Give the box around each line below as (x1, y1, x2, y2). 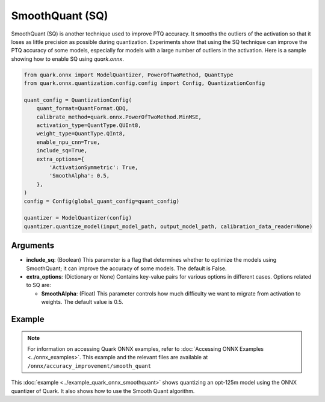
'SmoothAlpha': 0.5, (49, 172, 110, 179)
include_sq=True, (36, 147, 88, 154)
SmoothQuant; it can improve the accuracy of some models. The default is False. (26, 265, 227, 272)
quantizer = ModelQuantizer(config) (23, 214, 132, 221)
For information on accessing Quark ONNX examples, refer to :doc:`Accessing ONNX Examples (27, 345, 264, 352)
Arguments (11, 241, 55, 251)
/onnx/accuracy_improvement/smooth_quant (27, 362, 152, 370)
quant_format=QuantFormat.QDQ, (36, 105, 129, 112)
